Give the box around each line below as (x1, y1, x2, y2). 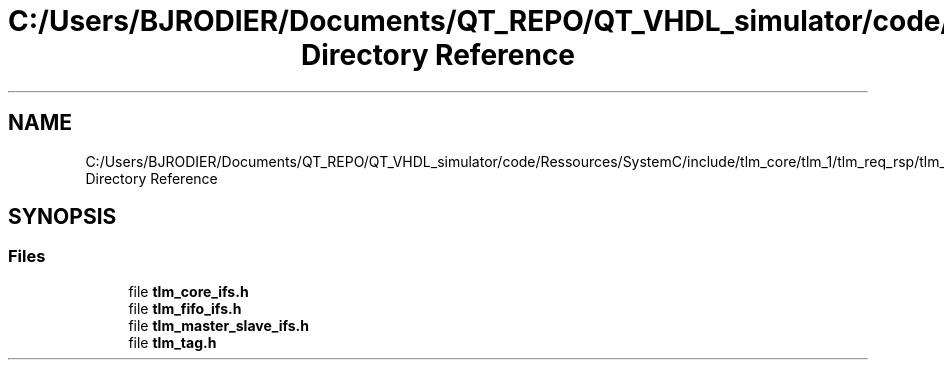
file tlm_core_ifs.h (128, 282, 249, 300)
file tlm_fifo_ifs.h (128, 299, 242, 317)
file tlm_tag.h (128, 333, 217, 351)
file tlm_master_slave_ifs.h (128, 316, 309, 334)
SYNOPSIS (8, 204, 117, 230)
